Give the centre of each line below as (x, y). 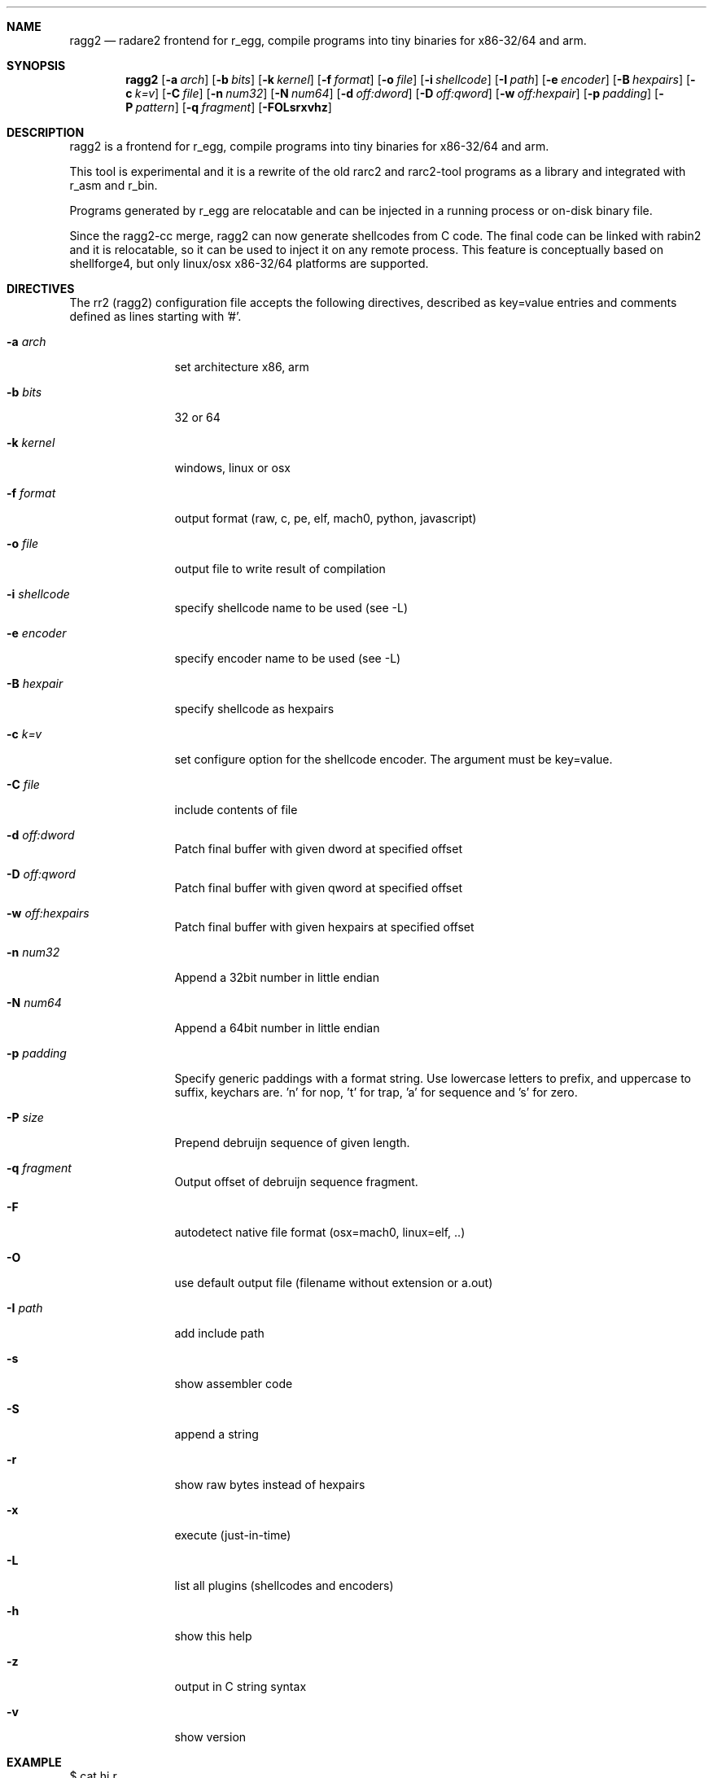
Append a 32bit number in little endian (277, 977)
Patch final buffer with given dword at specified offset (318, 849)
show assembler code (234, 1384)
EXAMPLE (34, 1762)
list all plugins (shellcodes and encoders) (284, 1585)
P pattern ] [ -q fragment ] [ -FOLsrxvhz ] (229, 107)
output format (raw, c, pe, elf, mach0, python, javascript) (326, 518)
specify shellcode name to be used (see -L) (291, 608)
